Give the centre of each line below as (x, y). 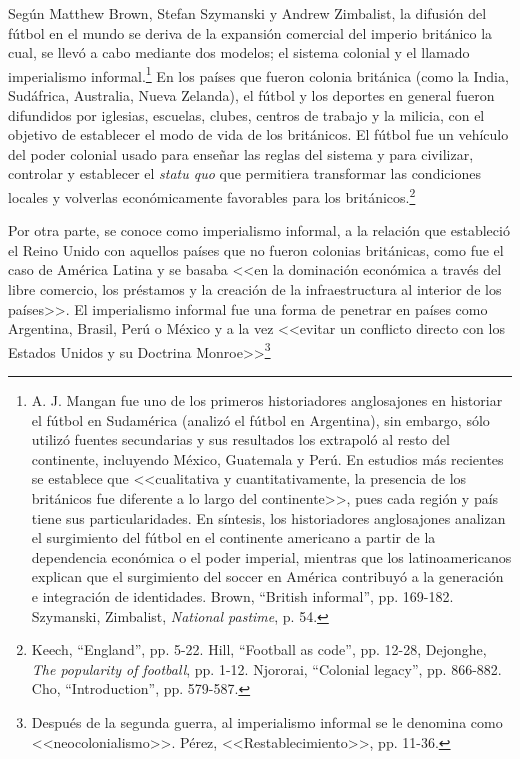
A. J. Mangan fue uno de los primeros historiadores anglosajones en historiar (267, 400)
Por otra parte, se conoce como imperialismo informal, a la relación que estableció (259, 230)
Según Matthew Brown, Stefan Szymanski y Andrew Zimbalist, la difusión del (247, 13)
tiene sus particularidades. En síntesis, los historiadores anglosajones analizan (268, 517)
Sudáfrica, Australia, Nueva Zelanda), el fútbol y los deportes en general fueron (251, 95)
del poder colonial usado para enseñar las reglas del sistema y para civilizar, (241, 153)
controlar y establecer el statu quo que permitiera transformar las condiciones (244, 173)
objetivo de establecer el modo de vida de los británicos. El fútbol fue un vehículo (258, 134)
